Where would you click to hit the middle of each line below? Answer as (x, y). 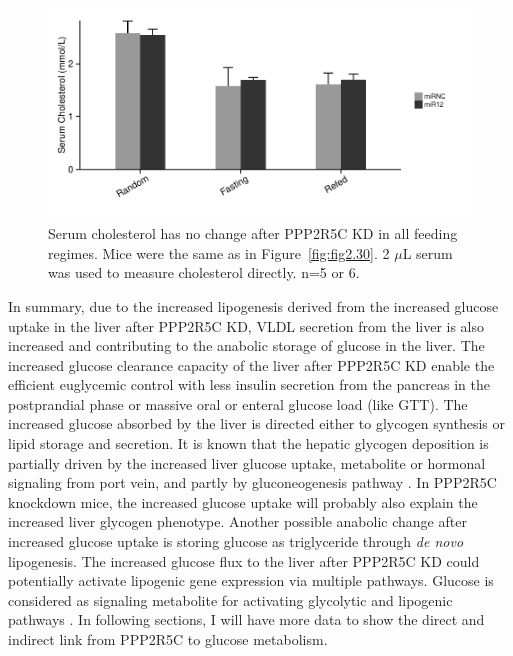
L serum (427, 252)
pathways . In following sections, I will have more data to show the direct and (246, 619)
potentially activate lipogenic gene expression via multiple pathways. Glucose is (251, 580)
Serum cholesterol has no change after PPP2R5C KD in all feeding (253, 233)
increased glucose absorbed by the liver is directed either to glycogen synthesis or (256, 423)
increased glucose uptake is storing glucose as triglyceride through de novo (236, 541)
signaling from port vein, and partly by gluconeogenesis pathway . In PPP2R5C (252, 482)
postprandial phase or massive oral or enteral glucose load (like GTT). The (238, 403)
